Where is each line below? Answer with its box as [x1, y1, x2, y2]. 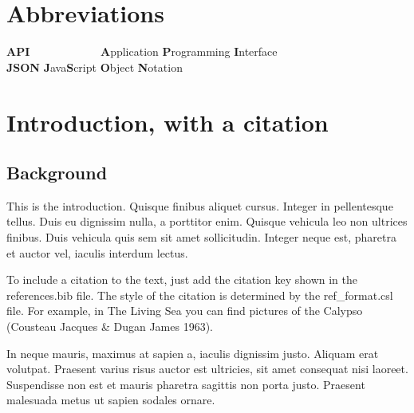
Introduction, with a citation [6, 105, 329, 138]
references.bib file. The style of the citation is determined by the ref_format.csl [6, 286, 393, 303]
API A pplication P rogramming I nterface [6, 43, 278, 60]
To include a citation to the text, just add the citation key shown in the [6, 271, 357, 288]
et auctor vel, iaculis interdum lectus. [6, 244, 188, 261]
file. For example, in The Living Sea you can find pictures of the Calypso [6, 302, 363, 319]
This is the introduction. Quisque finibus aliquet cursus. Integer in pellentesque [6, 197, 393, 214]
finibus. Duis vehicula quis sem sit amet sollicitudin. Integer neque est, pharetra [6, 229, 396, 246]
